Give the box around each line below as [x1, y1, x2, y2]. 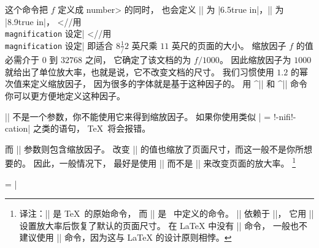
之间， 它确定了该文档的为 [85, 53, 191, 66]
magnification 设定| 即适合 [5, 39, 113, 51]
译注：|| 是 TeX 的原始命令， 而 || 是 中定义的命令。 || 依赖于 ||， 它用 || [19, 207, 314, 220]
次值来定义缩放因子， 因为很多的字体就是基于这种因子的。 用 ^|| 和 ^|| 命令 [5, 77, 308, 90]
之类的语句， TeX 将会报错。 [33, 122, 151, 135]
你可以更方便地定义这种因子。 [5, 89, 125, 102]
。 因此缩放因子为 [219, 53, 291, 66]
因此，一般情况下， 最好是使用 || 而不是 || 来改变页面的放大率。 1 [33, 155, 296, 169]
